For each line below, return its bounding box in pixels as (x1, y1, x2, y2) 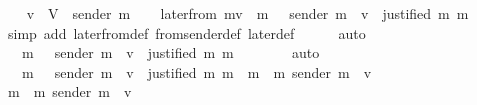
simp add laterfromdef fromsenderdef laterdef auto (7, 22, 366, 43)
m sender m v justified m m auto (21, 42, 320, 63)
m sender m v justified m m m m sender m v (21, 61, 372, 82)
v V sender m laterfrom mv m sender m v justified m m (26, 3, 469, 23)
